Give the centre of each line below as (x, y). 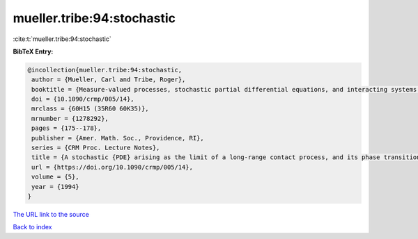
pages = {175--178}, (67, 128)
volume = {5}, (55, 177)
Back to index (32, 227)
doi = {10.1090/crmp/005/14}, (83, 99)
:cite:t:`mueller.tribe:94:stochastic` (62, 39)
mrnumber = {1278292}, (70, 118)
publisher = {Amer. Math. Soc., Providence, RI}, (118, 138)
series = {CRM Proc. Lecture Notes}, (96, 148)
